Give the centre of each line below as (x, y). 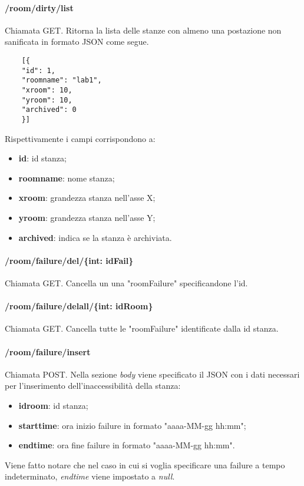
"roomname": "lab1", (62, 80)
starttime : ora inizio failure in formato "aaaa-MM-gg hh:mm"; (132, 425)
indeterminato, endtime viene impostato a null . (90, 476)
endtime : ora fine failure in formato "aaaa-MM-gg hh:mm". (127, 445)
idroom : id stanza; (53, 405)
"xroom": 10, (47, 90)
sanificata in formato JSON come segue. (77, 42)
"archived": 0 (49, 110)
